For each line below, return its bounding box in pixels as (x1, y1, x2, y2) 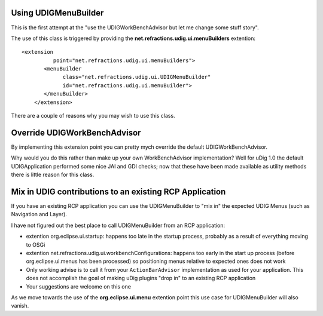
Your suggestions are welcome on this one (26, 283, 132, 290)
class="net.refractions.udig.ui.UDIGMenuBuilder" (62, 73, 211, 81)
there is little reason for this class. (11, 171, 95, 179)
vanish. (11, 302, 29, 309)
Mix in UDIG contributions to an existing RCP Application (11, 186, 226, 197)
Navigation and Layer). (11, 211, 67, 218)
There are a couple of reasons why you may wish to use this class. (11, 112, 176, 119)
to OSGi (26, 241, 45, 248)
